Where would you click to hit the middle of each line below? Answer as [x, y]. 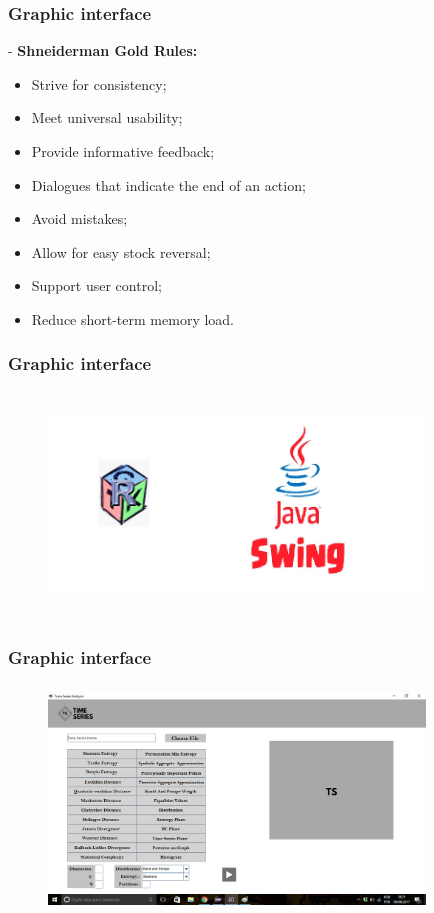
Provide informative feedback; [123, 151]
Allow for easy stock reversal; [121, 251]
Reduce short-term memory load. [132, 318]
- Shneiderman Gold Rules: [103, 50]
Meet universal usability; [107, 117]
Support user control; [96, 285]
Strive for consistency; [99, 83]
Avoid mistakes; [79, 218]
